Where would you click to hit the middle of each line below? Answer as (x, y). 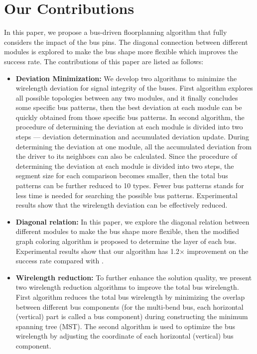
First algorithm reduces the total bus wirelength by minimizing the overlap (130, 296)
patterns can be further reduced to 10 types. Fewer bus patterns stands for (130, 185)
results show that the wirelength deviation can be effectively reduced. (122, 205)
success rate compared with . (60, 261)
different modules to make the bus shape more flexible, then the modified (128, 231)
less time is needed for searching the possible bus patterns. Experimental (127, 195)
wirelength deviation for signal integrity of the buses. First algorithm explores (134, 88)
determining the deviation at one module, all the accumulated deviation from (134, 146)
